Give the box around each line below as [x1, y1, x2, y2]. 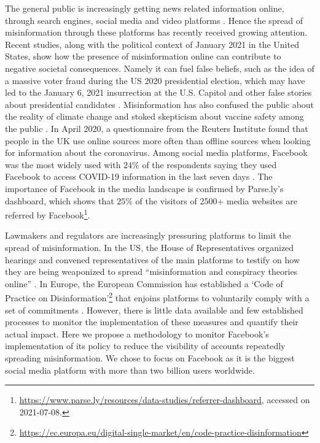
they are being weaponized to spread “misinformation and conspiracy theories [5, 265, 298, 278]
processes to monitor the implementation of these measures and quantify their [5, 315, 299, 328]
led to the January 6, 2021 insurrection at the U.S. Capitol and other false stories [5, 86, 312, 99]
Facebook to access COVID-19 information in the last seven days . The [5, 170, 273, 183]
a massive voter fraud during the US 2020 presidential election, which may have [5, 74, 305, 87]
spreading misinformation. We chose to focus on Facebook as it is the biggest [5, 351, 295, 364]
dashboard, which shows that [5, 194, 114, 207]
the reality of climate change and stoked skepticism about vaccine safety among [5, 110, 304, 123]
